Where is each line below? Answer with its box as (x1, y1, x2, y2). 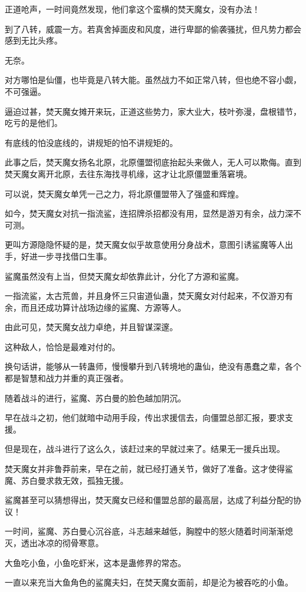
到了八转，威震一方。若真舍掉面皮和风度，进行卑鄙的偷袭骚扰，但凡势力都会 (5, 22, 301, 35)
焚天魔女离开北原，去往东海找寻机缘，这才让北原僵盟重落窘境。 (5, 167, 252, 179)
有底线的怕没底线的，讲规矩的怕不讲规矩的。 (5, 136, 178, 148)
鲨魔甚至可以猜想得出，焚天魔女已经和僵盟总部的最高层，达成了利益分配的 (5, 494, 293, 506)
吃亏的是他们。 (5, 117, 62, 129)
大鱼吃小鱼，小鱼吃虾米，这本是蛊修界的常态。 (5, 556, 186, 568)
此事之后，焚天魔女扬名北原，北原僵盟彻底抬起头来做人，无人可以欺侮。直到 (5, 156, 301, 168)
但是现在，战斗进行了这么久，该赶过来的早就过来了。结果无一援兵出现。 (5, 443, 285, 455)
